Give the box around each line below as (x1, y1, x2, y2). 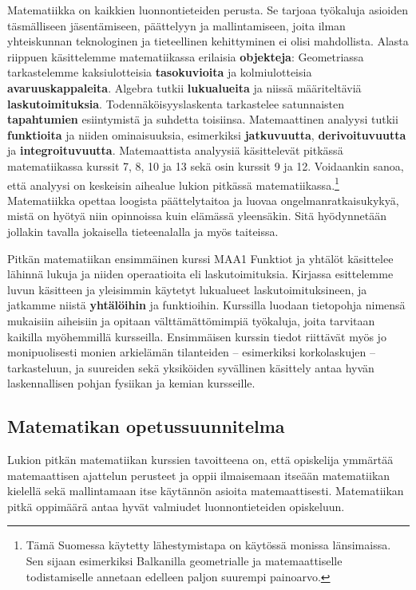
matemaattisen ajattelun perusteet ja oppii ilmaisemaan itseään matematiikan (7, 466, 390, 483)
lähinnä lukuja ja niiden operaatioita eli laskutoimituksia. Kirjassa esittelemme (7, 265, 394, 282)
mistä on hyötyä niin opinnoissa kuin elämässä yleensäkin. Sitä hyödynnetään (7, 207, 386, 224)
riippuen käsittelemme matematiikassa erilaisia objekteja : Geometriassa (7, 48, 364, 65)
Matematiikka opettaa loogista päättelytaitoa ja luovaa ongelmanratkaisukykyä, (7, 191, 399, 208)
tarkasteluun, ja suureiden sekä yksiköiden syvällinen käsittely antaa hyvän (7, 359, 374, 376)
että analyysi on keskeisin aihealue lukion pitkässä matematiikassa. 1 (7, 174, 339, 193)
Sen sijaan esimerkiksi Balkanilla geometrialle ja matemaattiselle (26, 553, 343, 569)
